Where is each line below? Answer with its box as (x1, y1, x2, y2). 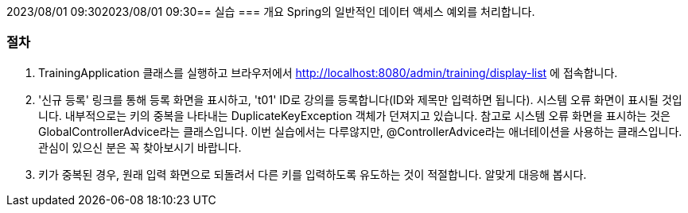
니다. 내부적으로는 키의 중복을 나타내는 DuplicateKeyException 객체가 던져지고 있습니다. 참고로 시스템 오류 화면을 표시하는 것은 (38, 108, 671, 122)
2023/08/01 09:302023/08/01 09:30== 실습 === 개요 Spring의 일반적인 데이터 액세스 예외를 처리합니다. (6, 5, 535, 18)
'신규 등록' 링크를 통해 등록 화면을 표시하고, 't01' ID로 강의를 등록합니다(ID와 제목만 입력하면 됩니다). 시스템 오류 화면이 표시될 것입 (38, 92, 682, 106)
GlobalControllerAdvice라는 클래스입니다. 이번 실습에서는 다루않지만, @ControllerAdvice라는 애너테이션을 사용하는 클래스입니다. (38, 124, 682, 138)
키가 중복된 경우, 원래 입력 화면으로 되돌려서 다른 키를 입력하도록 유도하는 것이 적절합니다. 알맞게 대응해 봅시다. (38, 167, 587, 181)
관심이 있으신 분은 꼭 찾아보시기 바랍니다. (38, 140, 242, 154)
